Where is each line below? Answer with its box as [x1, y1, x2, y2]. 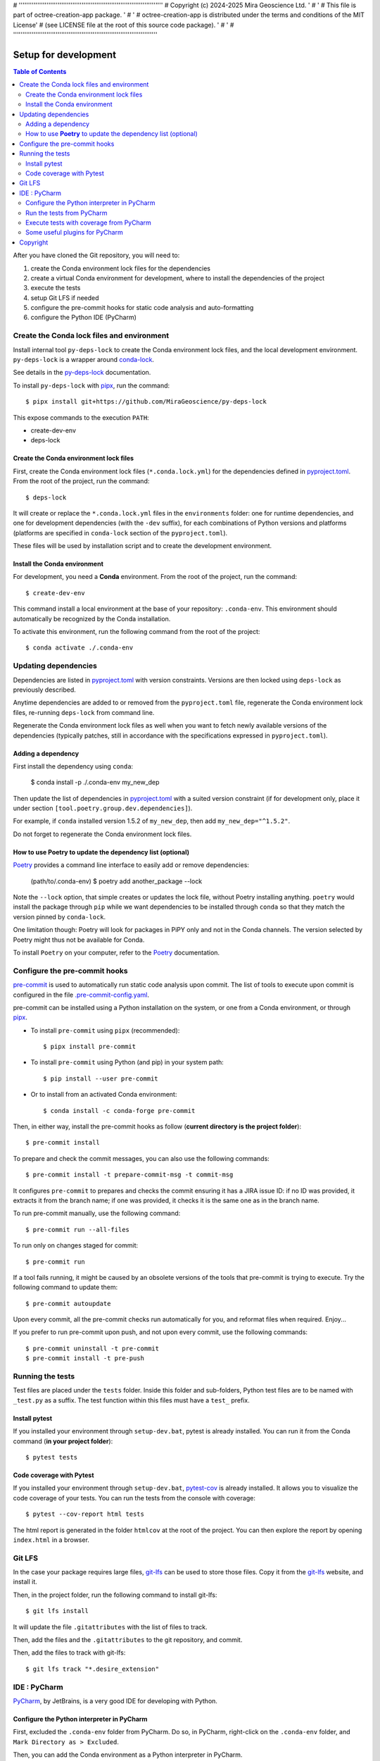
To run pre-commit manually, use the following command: [13, 1209, 181, 1218]
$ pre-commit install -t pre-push [25, 1355, 144, 1362]
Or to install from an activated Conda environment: [30, 1090, 177, 1099]
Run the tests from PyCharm [25, 209, 108, 217]
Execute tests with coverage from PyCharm [25, 218, 151, 227]
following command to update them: [13, 1283, 118, 1292]
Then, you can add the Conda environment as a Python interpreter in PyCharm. [13, 1750, 243, 1759]
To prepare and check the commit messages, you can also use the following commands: [13, 1154, 270, 1162]
